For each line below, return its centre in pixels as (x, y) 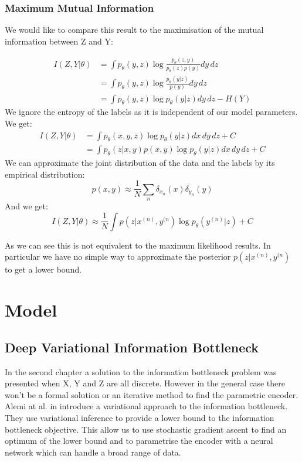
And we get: (26, 206)
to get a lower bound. (43, 269)
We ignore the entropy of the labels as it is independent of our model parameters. (151, 112)
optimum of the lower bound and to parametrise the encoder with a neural (139, 441)
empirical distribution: (45, 174)
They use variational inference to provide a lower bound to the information (140, 417)
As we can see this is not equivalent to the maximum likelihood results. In (138, 245)
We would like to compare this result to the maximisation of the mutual (134, 30)
